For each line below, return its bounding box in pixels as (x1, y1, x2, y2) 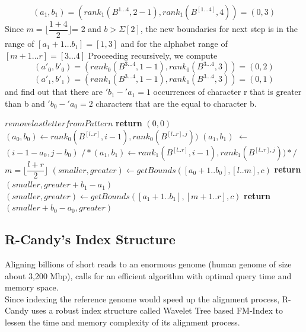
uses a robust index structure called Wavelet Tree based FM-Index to (31, 304, 283, 317)
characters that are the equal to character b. (95, 97, 257, 109)
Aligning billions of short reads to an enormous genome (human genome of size (5, 258, 292, 270)
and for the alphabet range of (120, 37, 228, 50)
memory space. (5, 281, 59, 293)
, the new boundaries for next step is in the (140, 23, 298, 35)
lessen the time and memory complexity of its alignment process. (5, 316, 240, 328)
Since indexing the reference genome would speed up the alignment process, (5, 292, 280, 305)
